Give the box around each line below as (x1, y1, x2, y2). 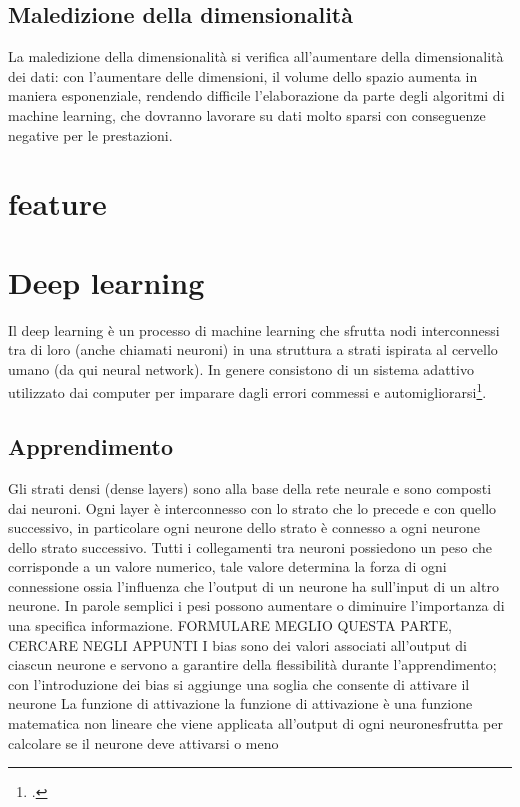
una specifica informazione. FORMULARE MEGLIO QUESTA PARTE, (8, 615, 452, 636)
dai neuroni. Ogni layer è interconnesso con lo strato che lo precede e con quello (8, 497, 497, 518)
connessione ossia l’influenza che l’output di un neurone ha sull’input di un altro (8, 575, 499, 596)
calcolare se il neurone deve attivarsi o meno (8, 732, 279, 753)
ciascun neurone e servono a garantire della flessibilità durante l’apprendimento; (8, 654, 497, 675)
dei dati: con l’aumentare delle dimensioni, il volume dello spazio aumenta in (8, 65, 478, 86)
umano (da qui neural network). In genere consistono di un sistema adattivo (8, 358, 474, 379)
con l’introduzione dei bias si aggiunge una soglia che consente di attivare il (8, 673, 470, 694)
